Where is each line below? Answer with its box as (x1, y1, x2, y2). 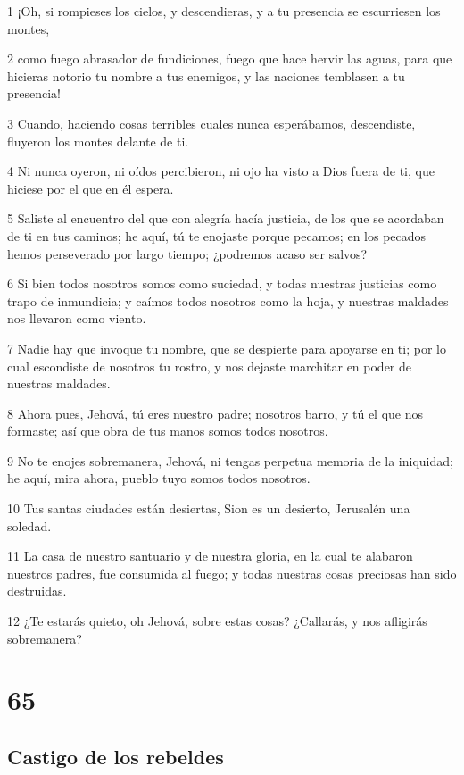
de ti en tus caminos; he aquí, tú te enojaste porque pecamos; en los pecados (7, 226, 427, 245)
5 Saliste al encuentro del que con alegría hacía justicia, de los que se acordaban (7, 209, 444, 228)
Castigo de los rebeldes (7, 742, 224, 770)
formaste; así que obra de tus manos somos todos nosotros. (7, 421, 328, 440)
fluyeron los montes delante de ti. (7, 131, 189, 150)
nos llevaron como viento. (7, 309, 146, 328)
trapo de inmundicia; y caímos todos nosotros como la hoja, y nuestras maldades (7, 291, 449, 310)
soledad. (7, 516, 52, 535)
